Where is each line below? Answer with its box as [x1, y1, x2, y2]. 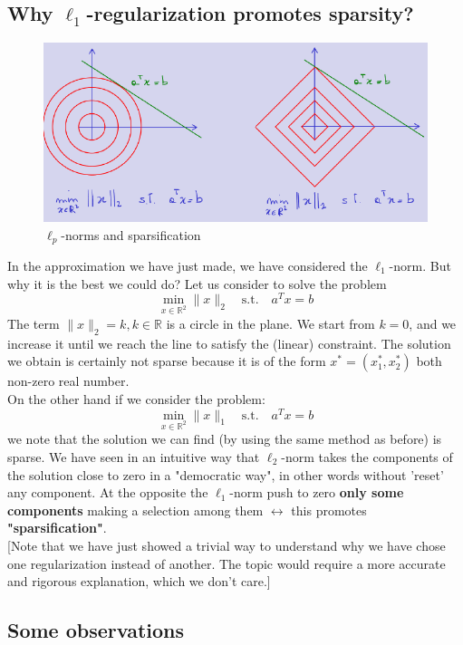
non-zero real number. [7, 371, 130, 390]
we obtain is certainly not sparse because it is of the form [7, 351, 326, 371]
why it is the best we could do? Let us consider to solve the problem [7, 274, 387, 293]
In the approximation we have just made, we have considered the [7, 255, 368, 274]
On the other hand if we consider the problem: [7, 389, 265, 408]
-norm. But [389, 255, 451, 274]
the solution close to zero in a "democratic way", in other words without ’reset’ [7, 465, 444, 484]
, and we [409, 314, 457, 332]
